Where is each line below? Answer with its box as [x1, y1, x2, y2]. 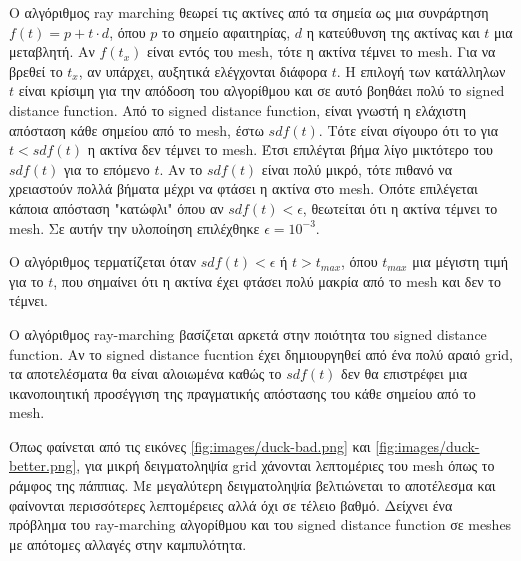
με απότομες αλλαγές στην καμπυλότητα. [9, 533, 247, 554]
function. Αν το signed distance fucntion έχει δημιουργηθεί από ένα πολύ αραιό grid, [9, 343, 513, 364]
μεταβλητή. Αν [9, 41, 95, 62]
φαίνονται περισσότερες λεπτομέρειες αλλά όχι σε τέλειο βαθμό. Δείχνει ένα [9, 494, 453, 515]
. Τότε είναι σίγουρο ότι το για [318, 119, 499, 140]
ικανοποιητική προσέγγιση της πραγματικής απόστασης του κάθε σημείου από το [9, 382, 476, 403]
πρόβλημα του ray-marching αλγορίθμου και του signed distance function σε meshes [9, 514, 512, 535]
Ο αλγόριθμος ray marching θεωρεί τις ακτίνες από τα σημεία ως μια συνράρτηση [9, 2, 489, 22]
